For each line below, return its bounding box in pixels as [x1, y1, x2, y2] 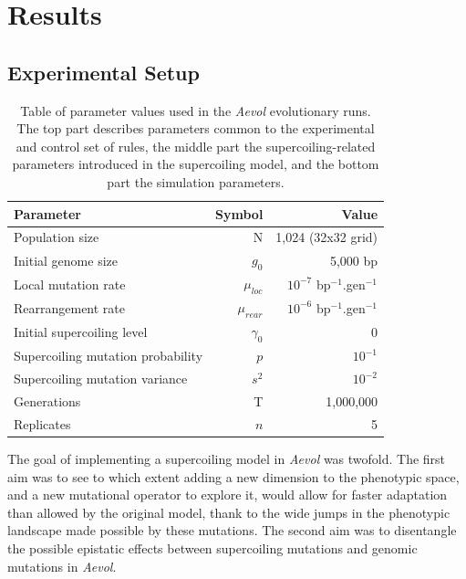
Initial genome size [14, 250, 119, 269]
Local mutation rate [14, 274, 126, 293]
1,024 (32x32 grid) [275, 227, 378, 247]
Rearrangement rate [14, 298, 126, 317]
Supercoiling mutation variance [14, 369, 188, 388]
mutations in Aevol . [7, 556, 117, 575]
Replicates [14, 414, 71, 433]
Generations [14, 392, 81, 411]
